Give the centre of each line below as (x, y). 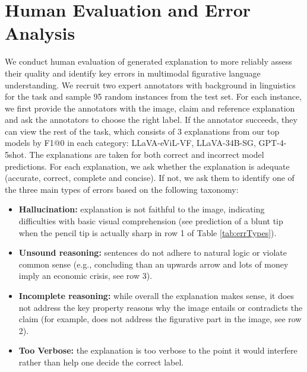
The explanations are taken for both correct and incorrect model (147, 155)
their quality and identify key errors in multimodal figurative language (133, 73)
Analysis (40, 33)
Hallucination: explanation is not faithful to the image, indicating (142, 209)
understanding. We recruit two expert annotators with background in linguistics (150, 85)
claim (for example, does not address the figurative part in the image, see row (160, 319)
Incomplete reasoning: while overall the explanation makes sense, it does (156, 295)
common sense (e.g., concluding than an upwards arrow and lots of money (153, 264)
